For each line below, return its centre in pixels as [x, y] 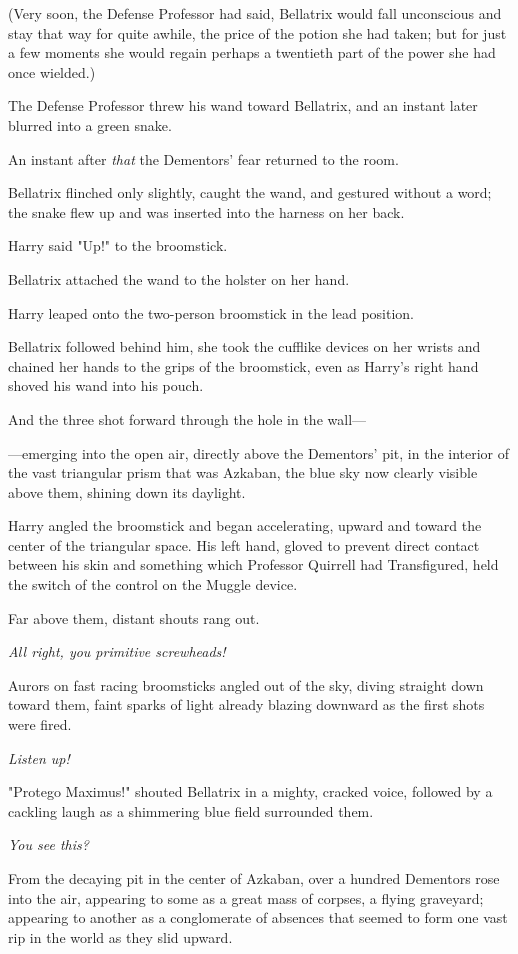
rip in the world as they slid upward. [120, 936]
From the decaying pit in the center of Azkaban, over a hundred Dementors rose [254, 878]
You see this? [48, 844]
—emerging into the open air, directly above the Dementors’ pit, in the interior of [259, 452]
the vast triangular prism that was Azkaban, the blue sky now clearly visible [243, 472]
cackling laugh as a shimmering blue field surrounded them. [191, 810]
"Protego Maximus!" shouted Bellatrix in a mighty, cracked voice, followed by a [250, 791]
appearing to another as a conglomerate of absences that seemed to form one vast [258, 917]
